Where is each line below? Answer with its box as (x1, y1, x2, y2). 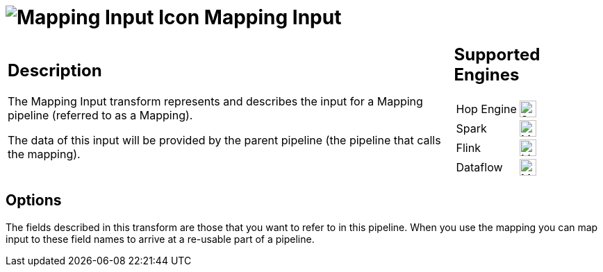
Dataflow (456, 160, 503, 174)
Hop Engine (456, 101, 517, 116)
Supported (454, 44, 540, 65)
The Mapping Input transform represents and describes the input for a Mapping (8, 94, 423, 109)
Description (8, 60, 102, 81)
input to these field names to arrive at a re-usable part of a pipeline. (6, 232, 315, 245)
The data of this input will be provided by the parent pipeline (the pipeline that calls (8, 133, 441, 148)
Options (6, 192, 62, 210)
